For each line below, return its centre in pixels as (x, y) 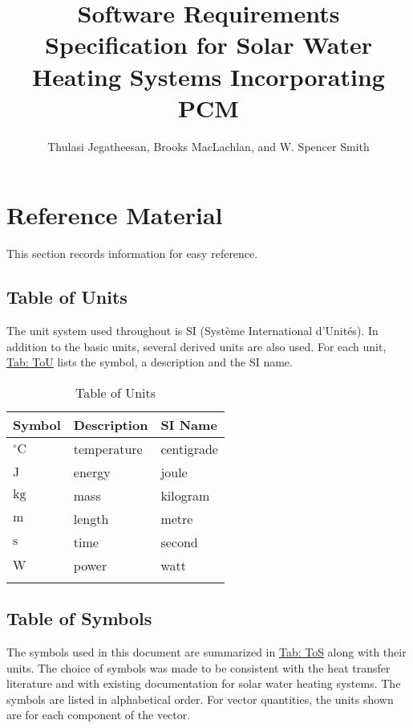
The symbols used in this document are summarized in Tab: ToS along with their (206, 652)
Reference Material (115, 215)
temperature (108, 448)
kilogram (185, 495)
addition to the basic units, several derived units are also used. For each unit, (196, 346)
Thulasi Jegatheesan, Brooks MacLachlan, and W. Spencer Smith (209, 146)
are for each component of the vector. (99, 715)
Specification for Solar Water (209, 45)
